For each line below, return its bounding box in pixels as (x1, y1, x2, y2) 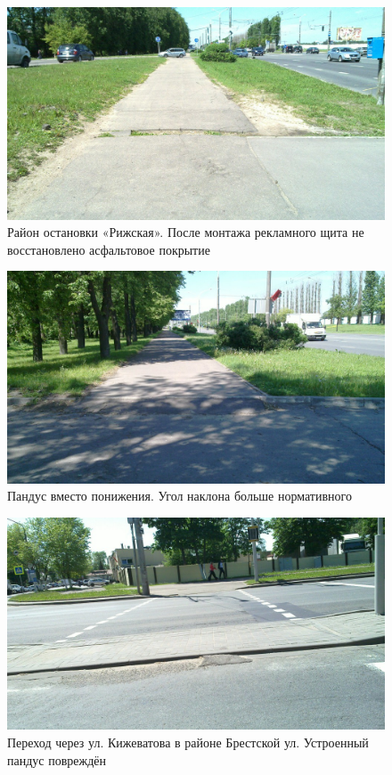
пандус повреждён (7, 750, 107, 769)
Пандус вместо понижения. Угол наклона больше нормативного (7, 486, 352, 505)
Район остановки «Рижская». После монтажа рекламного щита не (7, 223, 364, 241)
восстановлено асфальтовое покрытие (7, 240, 210, 258)
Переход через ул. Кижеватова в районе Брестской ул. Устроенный (7, 733, 369, 752)
